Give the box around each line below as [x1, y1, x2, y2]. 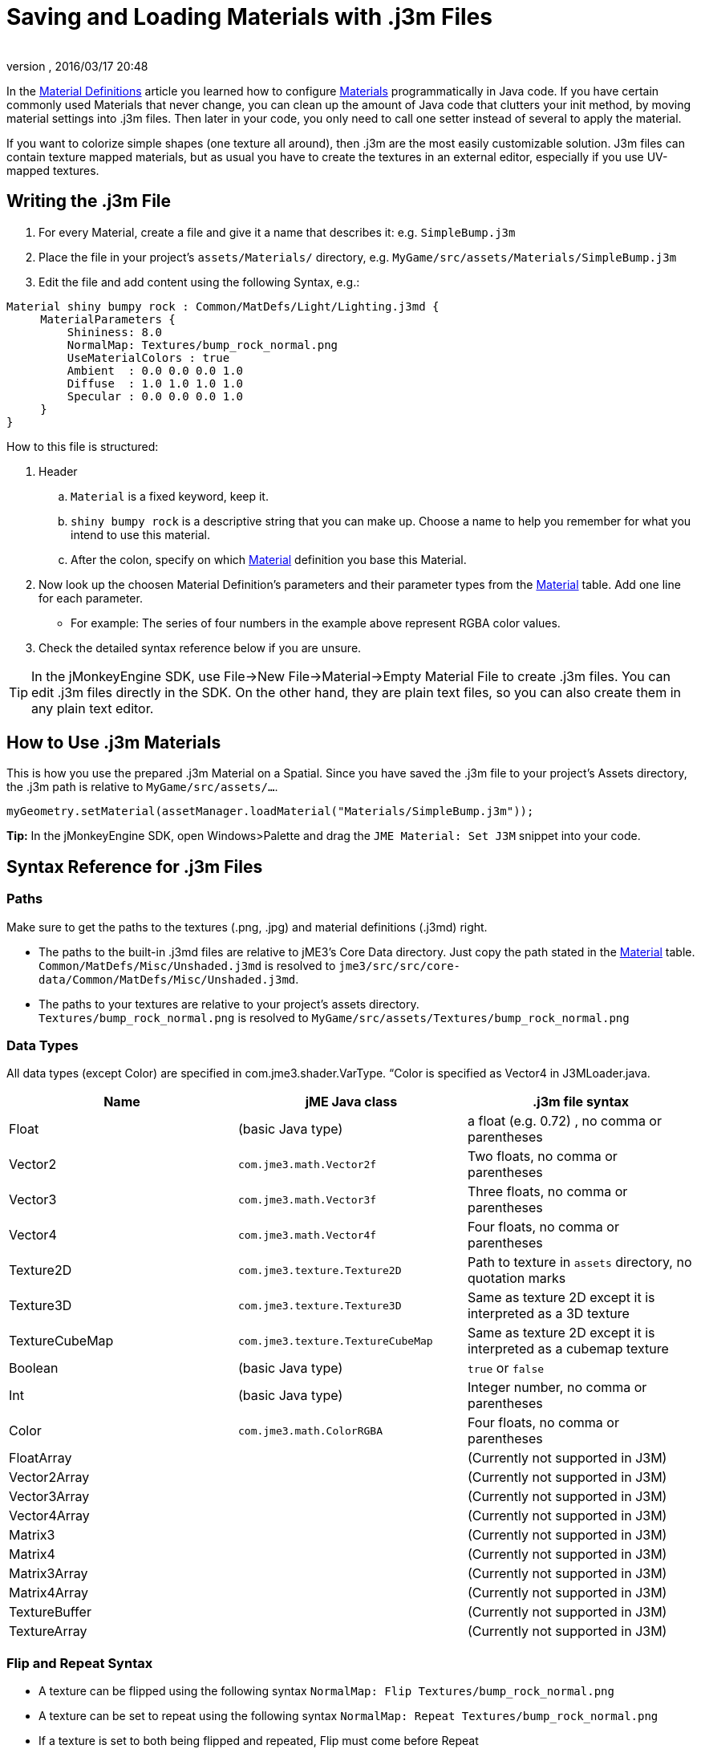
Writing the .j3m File [6, 191, 172, 212]
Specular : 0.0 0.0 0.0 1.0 [67, 389, 244, 403]
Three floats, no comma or [467, 1183, 628, 1200]
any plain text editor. [31, 700, 154, 716]
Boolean [9, 1360, 59, 1377]
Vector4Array [9, 1508, 90, 1524]
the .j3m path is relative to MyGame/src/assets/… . [6, 780, 278, 794]
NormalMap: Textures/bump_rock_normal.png [67, 338, 338, 351]
